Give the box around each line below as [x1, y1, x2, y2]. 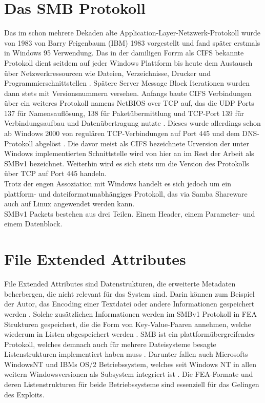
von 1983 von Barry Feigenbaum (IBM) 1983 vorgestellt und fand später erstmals [4, 37, 260, 48]
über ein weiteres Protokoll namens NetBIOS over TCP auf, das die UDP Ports [4, 98, 254, 108]
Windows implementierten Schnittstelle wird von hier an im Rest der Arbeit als [4, 148, 254, 159]
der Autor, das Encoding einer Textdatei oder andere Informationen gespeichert [4, 298, 255, 309]
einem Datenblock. [4, 218, 63, 229]
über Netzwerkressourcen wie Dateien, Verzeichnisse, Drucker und [4, 67, 211, 78]
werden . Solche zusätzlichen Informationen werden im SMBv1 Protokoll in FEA [4, 308, 257, 319]
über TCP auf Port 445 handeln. [4, 168, 107, 179]
